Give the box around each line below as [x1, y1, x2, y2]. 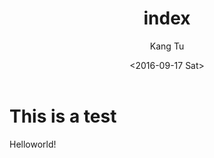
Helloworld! [9, 138, 57, 150]
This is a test [9, 105, 117, 127]
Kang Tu [149, 40, 185, 52]
